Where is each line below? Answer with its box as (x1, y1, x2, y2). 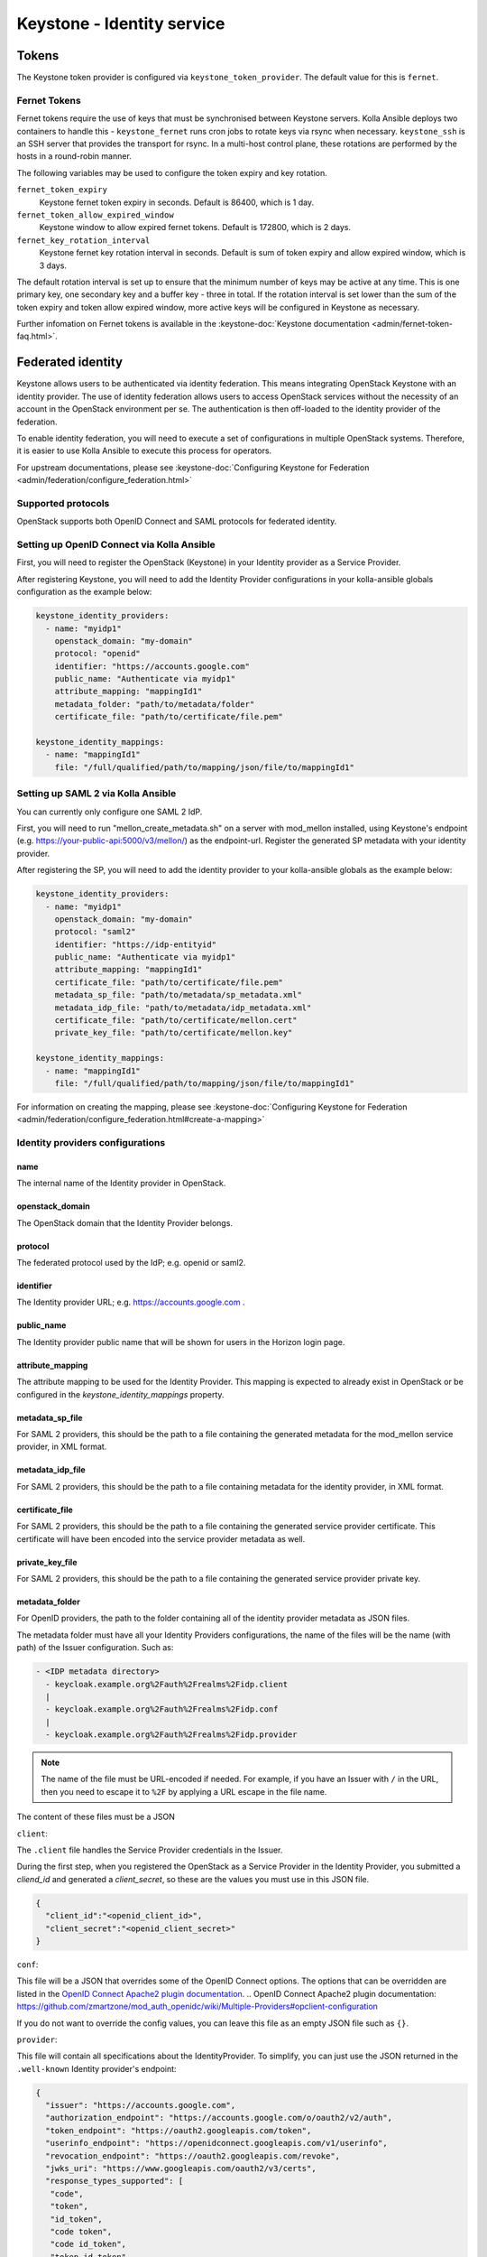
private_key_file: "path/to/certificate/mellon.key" (54, 1027, 293, 1038)
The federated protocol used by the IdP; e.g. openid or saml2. (16, 1258, 246, 1268)
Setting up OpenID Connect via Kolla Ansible (16, 538, 216, 551)
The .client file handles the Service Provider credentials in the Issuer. (16, 1844, 283, 1855)
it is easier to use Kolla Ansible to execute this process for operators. (16, 445, 272, 456)
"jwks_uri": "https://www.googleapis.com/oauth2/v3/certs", (45, 2163, 317, 2174)
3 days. (39, 260, 68, 271)
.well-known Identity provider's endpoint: (16, 2063, 177, 2074)
